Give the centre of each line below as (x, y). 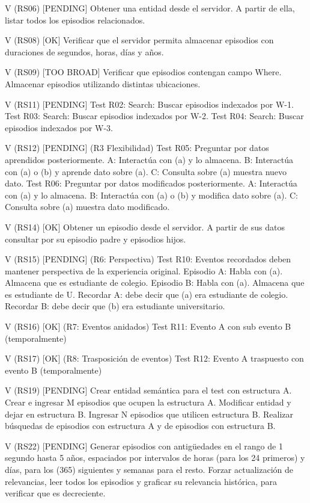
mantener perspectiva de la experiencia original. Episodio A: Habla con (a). (144, 270)
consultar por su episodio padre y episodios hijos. (96, 239)
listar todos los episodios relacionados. (75, 20)
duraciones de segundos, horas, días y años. (84, 51)
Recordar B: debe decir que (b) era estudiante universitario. (115, 306)
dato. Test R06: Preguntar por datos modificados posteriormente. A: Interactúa (151, 183)
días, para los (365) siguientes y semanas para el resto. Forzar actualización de (149, 469)
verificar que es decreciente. (55, 493)
